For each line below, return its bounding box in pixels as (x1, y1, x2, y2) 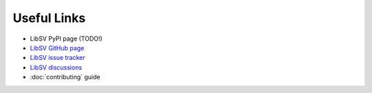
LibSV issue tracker (30, 54, 85, 62)
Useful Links (12, 10, 86, 25)
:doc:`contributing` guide (30, 73, 101, 81)
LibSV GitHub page (30, 43, 85, 52)
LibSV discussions (30, 63, 83, 72)
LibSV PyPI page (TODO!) (30, 34, 103, 43)
